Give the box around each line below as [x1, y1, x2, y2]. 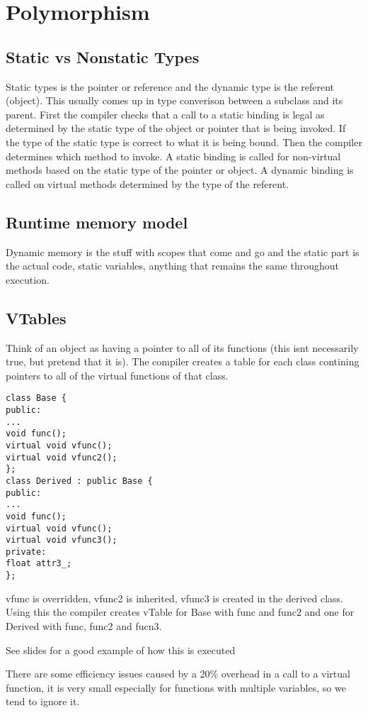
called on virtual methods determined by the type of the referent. [6, 176, 289, 191]
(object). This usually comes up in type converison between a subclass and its [6, 93, 343, 108]
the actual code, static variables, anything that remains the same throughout [6, 258, 339, 273]
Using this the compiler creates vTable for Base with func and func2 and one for [6, 604, 355, 619]
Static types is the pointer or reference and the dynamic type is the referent [6, 79, 335, 94]
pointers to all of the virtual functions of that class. [6, 367, 229, 382]
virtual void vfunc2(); [6, 452, 117, 463]
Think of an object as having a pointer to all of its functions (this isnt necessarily [6, 340, 359, 355]
